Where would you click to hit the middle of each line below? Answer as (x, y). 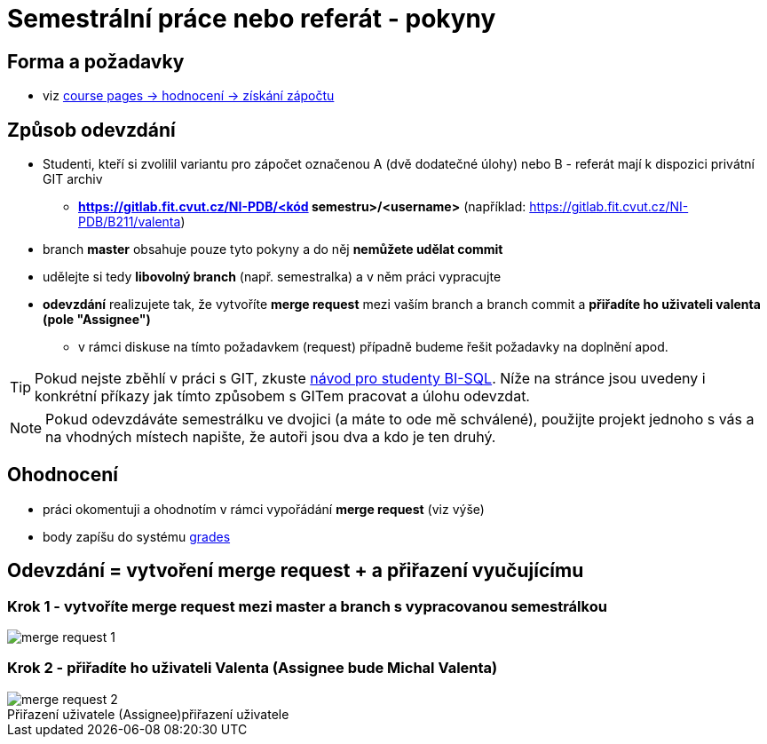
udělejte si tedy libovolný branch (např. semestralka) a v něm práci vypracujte (272, 277)
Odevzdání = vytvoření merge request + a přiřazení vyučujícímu (296, 571)
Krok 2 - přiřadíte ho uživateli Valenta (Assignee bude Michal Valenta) (253, 668)
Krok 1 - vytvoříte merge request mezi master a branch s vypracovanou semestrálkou (307, 606)
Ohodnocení (63, 475)
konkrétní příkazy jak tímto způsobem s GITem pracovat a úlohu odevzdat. (282, 396)
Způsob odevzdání (91, 130)
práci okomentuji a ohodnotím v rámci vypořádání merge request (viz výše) (264, 509)
